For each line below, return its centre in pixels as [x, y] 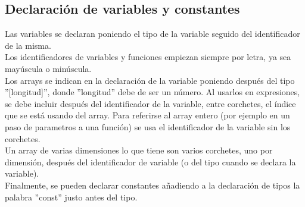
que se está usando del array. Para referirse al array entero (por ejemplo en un [147, 115]
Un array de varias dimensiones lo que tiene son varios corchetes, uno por [139, 150]
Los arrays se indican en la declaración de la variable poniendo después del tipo [150, 80]
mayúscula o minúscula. [48, 68]
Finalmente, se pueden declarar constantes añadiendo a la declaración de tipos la [152, 185]
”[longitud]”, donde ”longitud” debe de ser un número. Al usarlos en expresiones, [152, 92]
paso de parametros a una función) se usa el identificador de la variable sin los [148, 126]
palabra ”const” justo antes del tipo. [71, 197]
